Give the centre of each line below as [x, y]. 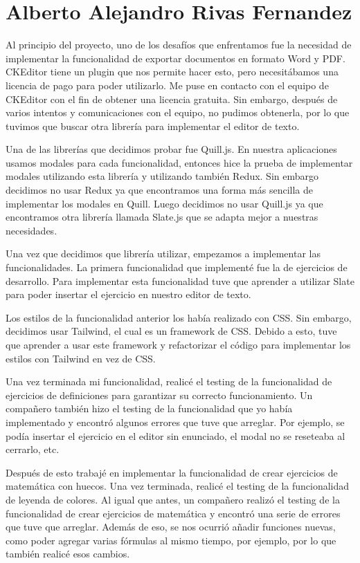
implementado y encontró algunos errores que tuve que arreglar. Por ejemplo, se [175, 422]
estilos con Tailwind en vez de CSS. [81, 358]
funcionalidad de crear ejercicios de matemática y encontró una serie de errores [173, 513]
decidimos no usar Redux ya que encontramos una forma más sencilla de [159, 190]
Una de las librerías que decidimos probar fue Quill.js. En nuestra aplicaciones [171, 149]
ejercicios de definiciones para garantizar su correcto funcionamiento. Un [159, 395]
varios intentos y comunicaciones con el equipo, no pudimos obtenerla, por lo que [178, 112]
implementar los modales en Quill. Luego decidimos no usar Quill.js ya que [164, 203]
